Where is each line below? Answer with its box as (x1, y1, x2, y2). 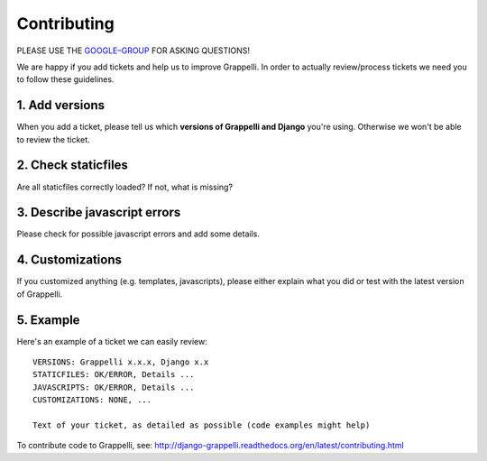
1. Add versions (16, 97, 106, 113)
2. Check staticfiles (16, 158, 128, 173)
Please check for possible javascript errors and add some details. (16, 228, 261, 239)
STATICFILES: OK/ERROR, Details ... (32, 370, 195, 380)
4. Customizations (16, 253, 122, 268)
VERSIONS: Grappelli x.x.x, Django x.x (32, 357, 209, 367)
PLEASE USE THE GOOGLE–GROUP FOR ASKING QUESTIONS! (16, 45, 251, 56)
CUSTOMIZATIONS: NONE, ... (32, 395, 152, 405)
